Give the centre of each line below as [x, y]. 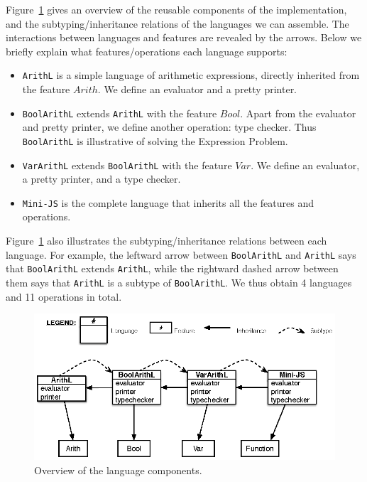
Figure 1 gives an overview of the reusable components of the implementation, [176, 9]
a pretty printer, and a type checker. [102, 179]
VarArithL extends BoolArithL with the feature [127, 165]
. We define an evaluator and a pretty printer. [197, 89]
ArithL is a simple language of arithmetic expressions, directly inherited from [191, 75]
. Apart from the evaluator [298, 113]
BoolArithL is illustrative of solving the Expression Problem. [155, 140]
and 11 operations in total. [64, 296]
